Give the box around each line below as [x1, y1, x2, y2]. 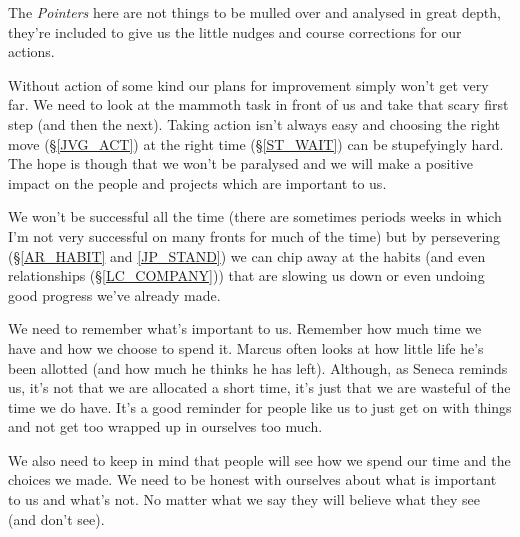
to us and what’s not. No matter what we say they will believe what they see [8, 489, 481, 510]
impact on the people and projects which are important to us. [8, 172, 387, 193]
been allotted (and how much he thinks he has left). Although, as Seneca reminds [8, 357, 508, 378]
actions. [8, 41, 55, 62]
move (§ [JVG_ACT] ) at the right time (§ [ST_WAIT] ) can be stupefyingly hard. [8, 133, 504, 154]
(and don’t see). [8, 508, 105, 529]
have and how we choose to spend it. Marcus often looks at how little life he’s [8, 337, 484, 358]
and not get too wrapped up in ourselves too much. [8, 416, 323, 437]
